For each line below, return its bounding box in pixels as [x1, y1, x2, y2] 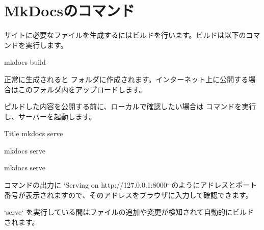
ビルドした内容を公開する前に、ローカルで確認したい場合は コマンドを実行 [4, 101, 256, 112]
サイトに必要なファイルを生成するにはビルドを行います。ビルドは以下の [4, 30, 246, 40]
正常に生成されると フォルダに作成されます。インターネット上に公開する [4, 73, 249, 84]
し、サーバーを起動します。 [4, 111, 96, 121]
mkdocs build [4, 57, 46, 67]
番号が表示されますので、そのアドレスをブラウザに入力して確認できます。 [4, 189, 253, 200]
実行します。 [25, 39, 68, 50]
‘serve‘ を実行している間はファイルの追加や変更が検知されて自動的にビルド [4, 207, 254, 217]
